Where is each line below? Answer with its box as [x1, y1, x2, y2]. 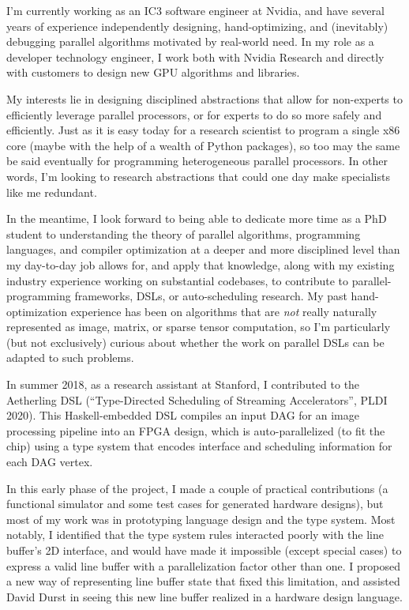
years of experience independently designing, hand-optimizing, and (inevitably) [6, 17, 388, 34]
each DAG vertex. [6, 454, 93, 470]
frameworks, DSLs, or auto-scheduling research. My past [74, 288, 347, 304]
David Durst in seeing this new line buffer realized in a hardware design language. [6, 588, 403, 604]
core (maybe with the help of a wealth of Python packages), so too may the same [6, 137, 400, 153]
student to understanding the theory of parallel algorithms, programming [6, 225, 361, 242]
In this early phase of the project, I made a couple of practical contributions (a [6, 480, 388, 496]
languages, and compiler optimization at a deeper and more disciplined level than [6, 241, 400, 258]
